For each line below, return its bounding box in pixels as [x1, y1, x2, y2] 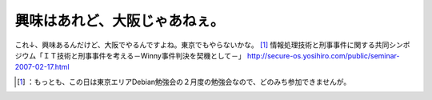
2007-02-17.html [14, 62, 70, 72]
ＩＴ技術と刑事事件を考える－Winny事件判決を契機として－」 [42, 50, 246, 60]
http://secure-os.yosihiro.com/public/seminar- [246, 50, 400, 60]
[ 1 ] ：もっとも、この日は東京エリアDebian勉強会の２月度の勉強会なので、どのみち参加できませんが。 [17, 77, 351, 86]
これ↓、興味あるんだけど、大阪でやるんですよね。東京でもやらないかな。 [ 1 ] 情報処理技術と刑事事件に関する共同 [14, 40, 390, 50]
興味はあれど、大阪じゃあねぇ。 [14, 12, 225, 30]
